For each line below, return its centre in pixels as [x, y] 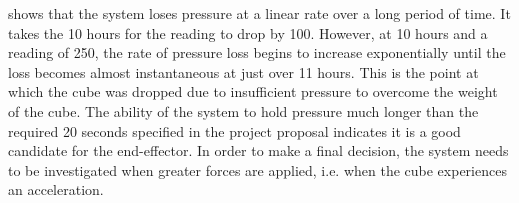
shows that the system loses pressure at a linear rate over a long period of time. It [259, 13]
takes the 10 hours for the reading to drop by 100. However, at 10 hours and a [248, 32]
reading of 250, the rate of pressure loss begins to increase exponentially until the [257, 52]
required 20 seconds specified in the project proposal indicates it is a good [234, 130]
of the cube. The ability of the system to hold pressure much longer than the [243, 110]
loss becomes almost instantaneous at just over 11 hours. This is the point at [243, 71]
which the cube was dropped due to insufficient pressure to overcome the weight [253, 91]
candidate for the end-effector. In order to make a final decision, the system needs [258, 150]
